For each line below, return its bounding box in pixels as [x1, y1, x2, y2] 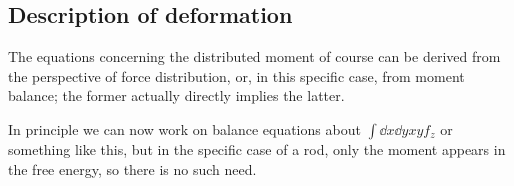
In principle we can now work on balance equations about [8, 118, 361, 139]
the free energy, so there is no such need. [8, 158, 257, 179]
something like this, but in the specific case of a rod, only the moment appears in [8, 138, 506, 159]
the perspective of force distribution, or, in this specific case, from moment [8, 65, 465, 86]
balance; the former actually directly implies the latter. [8, 85, 345, 106]
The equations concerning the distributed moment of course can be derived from [8, 46, 501, 67]
